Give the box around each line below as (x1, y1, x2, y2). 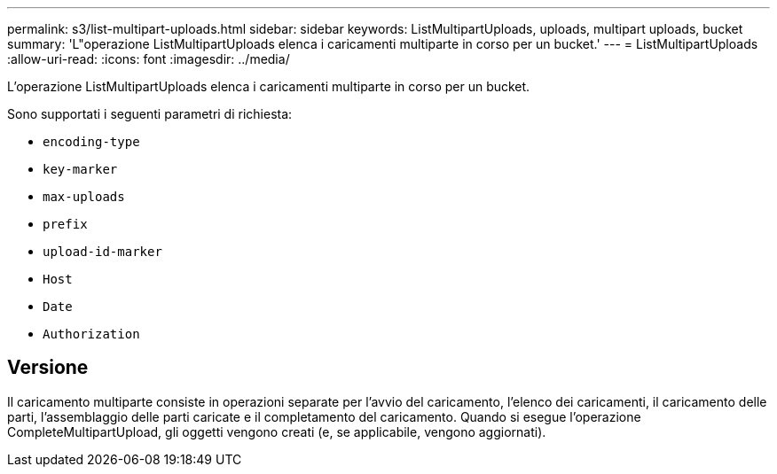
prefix (43, 217, 88, 231)
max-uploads (43, 190, 125, 204)
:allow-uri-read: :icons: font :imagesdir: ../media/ (7, 51, 290, 66)
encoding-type (43, 135, 140, 149)
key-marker (43, 162, 118, 176)
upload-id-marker (43, 245, 162, 259)
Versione (7, 356, 89, 379)
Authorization (43, 327, 140, 341)
